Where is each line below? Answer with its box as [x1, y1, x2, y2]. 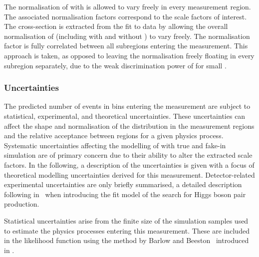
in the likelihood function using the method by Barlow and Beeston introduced [4, 235, 249, 246]
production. [4, 199, 39, 209]
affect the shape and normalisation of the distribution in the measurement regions [4, 120, 255, 131]
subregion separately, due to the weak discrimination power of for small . [4, 60, 227, 70]
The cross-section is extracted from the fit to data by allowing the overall [4, 21, 228, 31]
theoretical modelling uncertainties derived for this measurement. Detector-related [4, 169, 255, 180]
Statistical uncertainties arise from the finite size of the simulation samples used [4, 215, 249, 226]
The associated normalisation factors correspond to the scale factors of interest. [4, 11, 247, 21]
